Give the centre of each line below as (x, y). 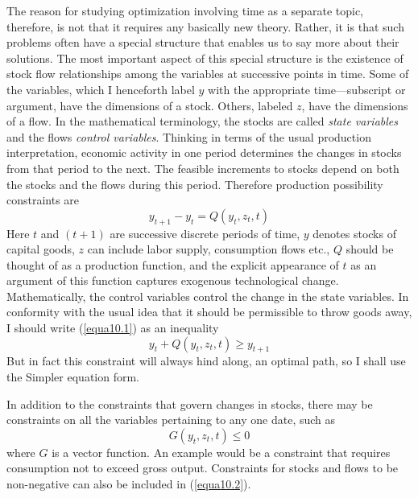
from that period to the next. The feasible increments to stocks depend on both (203, 168)
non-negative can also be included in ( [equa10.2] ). (129, 484)
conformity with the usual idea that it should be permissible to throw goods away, (209, 312)
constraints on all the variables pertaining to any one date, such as (171, 420)
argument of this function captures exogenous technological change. (173, 280)
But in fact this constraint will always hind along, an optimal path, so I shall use (206, 361)
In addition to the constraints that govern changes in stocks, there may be (190, 403)
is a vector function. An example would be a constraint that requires (221, 452)
